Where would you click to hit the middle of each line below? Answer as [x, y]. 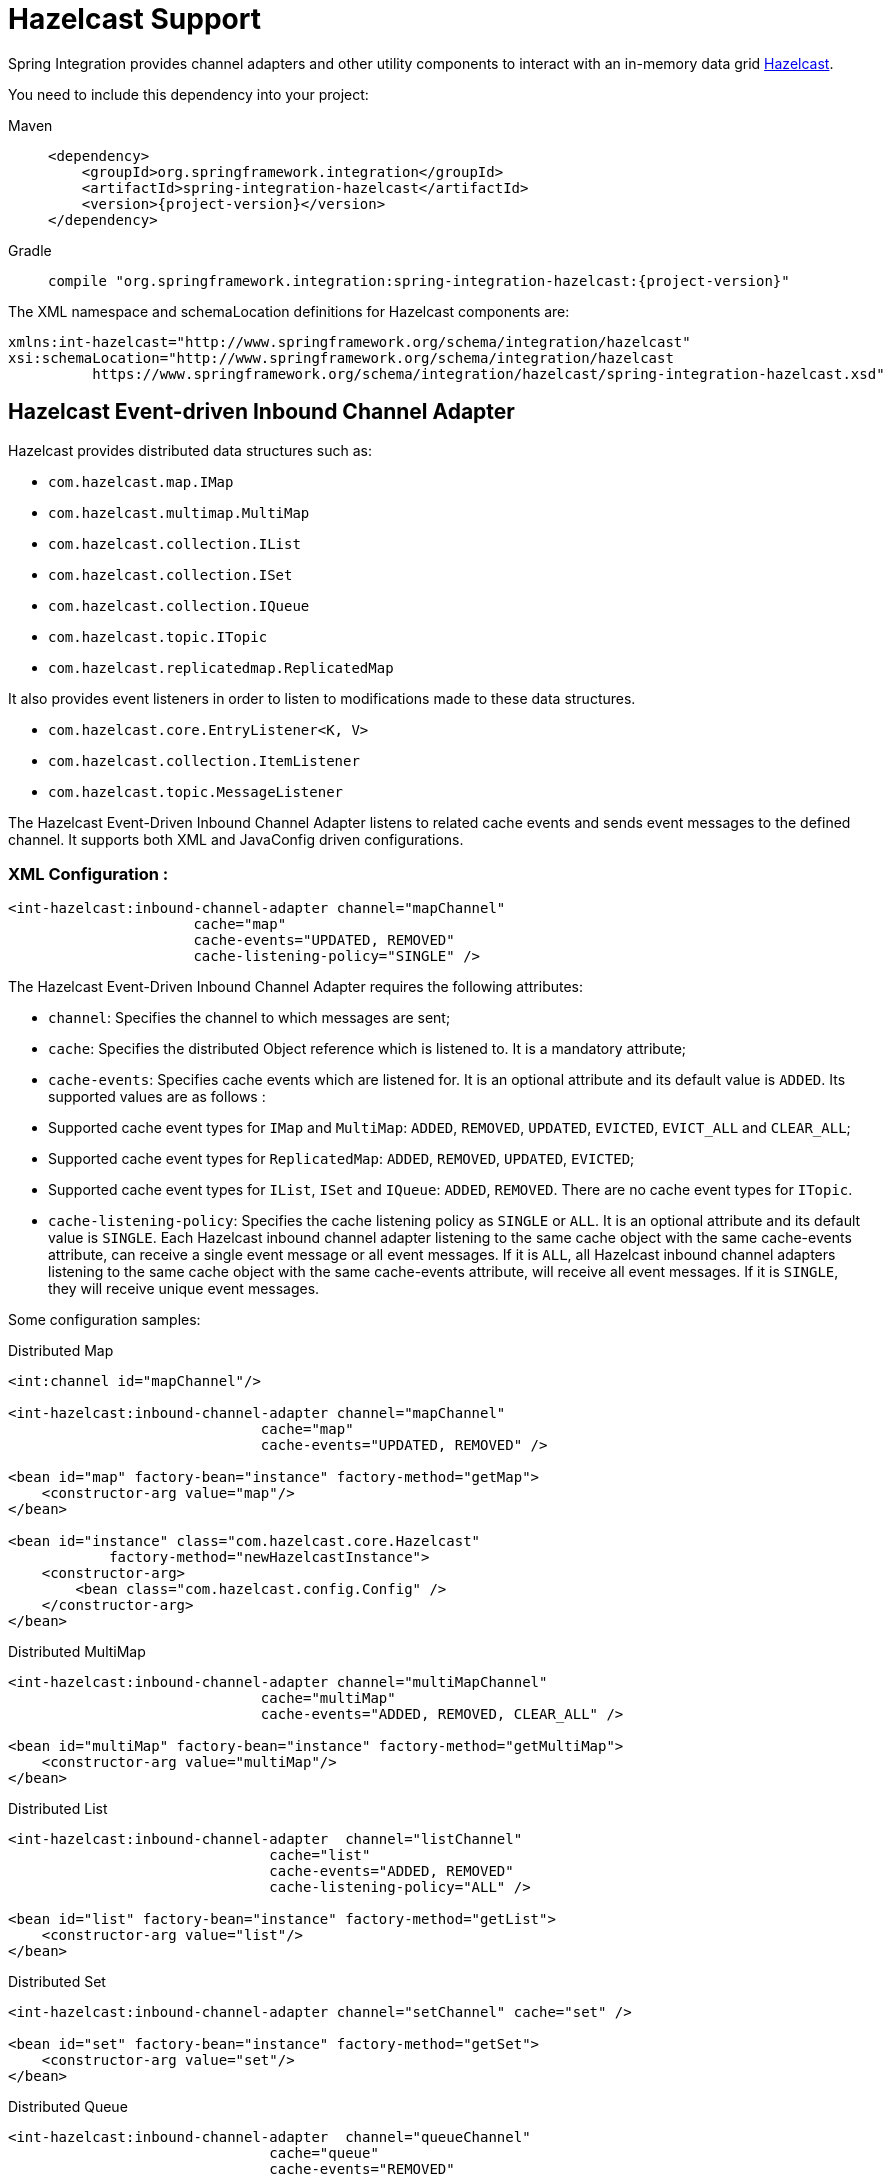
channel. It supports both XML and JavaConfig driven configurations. [236, 839]
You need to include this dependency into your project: [188, 94]
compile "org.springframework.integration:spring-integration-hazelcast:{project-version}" [419, 280]
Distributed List [58, 1809]
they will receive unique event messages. [184, 1289]
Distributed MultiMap [77, 1652]
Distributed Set [57, 1982]
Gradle [30, 250]
